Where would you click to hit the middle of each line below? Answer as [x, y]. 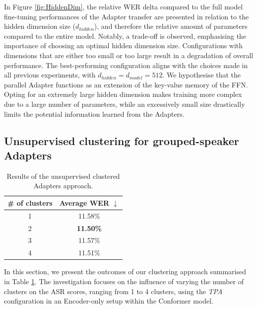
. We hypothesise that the [202, 75]
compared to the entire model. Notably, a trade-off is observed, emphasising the [125, 36]
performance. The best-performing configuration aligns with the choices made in [126, 65]
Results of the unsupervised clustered [63, 176]
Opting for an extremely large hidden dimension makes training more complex [123, 94]
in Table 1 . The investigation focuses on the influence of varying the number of [124, 281]
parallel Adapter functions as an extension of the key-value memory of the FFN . [126, 84]
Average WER [84, 202]
